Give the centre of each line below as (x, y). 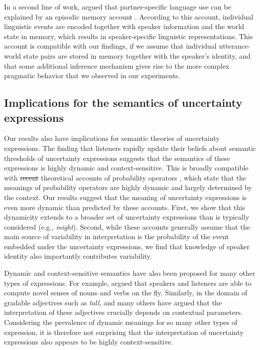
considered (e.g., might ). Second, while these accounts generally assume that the (127, 226)
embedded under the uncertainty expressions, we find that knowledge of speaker (127, 246)
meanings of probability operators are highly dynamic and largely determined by (128, 187)
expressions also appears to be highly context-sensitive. (89, 342)
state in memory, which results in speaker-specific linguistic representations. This (128, 36)
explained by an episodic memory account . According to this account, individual (129, 16)
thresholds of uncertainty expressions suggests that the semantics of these (117, 158)
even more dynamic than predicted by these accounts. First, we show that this (125, 207)
